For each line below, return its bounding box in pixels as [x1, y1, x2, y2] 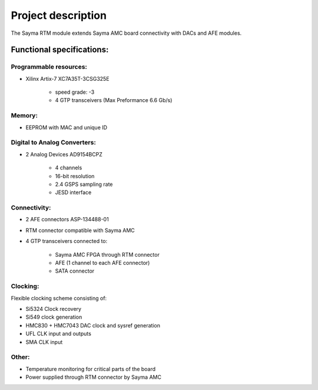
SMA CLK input [25, 338, 63, 345]
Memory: [11, 112, 38, 120]
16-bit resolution [55, 172, 95, 179]
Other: [11, 353, 30, 361]
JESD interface [55, 189, 92, 196]
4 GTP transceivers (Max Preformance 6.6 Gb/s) [55, 97, 173, 104]
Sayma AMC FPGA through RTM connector [55, 251, 160, 258]
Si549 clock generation [25, 313, 82, 321]
